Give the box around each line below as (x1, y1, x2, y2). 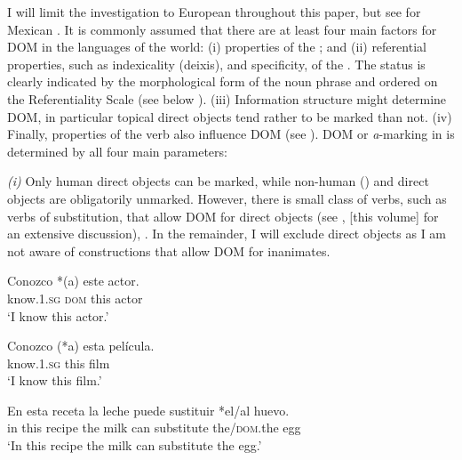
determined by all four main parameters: (7, 141, 227, 160)
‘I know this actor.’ (7, 306, 109, 325)
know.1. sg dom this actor (7, 288, 143, 307)
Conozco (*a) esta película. (7, 336, 155, 355)
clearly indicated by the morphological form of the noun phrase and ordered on (7, 72, 438, 91)
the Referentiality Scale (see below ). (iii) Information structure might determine (7, 89, 447, 108)
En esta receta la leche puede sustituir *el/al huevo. (7, 400, 290, 419)
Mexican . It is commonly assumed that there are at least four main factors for (7, 20, 437, 38)
